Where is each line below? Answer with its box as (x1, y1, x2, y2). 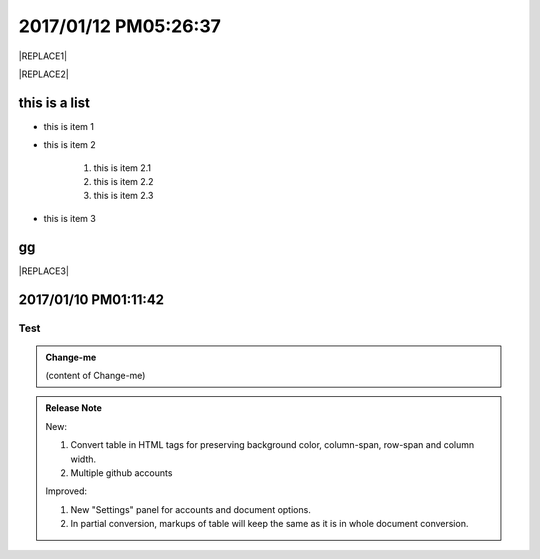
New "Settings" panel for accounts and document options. (70, 503, 312, 515)
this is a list (18, 94, 90, 111)
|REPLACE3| (18, 265, 70, 277)
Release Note (45, 402, 102, 414)
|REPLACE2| (18, 68, 69, 80)
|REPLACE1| (18, 50, 68, 62)
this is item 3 (43, 212, 97, 224)
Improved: (45, 485, 88, 497)
